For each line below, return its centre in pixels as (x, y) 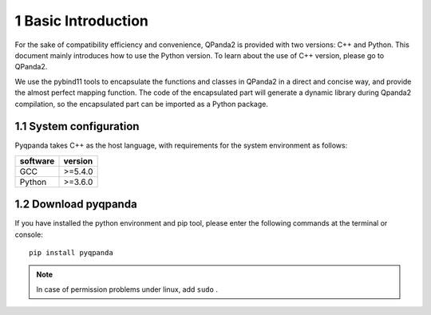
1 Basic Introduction (82, 21)
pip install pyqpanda (71, 253)
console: (29, 234)
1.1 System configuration (77, 126)
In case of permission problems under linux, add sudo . (127, 289)
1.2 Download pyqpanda (76, 205)
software (37, 161)
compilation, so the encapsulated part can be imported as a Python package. (142, 104)
